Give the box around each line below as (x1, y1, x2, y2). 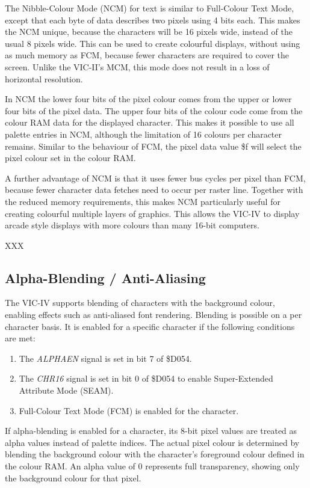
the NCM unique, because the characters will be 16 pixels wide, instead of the (5, 25, 293, 38)
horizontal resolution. (5, 72, 83, 85)
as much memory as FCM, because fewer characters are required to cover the (5, 49, 290, 61)
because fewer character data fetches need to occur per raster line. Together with (5, 183, 303, 196)
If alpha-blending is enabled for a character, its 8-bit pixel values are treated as (5, 424, 297, 437)
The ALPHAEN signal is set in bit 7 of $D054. (19, 352, 192, 364)
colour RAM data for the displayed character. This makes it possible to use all (5, 116, 294, 129)
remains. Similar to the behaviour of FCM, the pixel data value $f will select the (5, 139, 302, 152)
